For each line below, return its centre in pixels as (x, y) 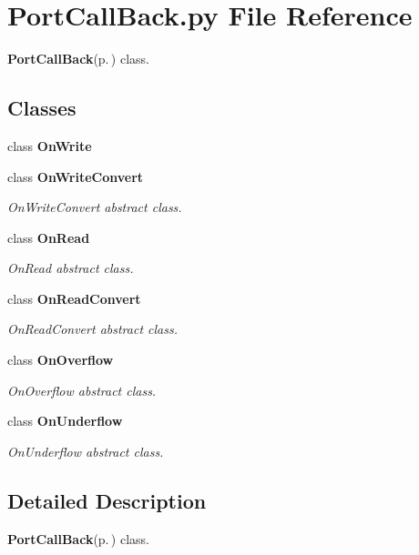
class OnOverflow (61, 360)
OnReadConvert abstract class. (92, 329)
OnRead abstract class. (71, 268)
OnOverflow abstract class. (82, 390)
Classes (42, 108)
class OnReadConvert (74, 298)
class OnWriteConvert (76, 176)
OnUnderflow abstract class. (86, 451)
